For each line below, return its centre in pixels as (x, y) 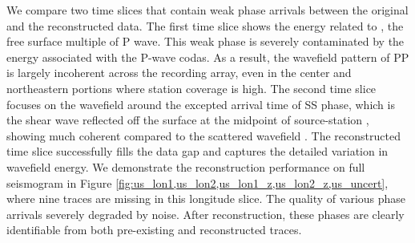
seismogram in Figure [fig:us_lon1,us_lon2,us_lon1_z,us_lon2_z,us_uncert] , (197, 182)
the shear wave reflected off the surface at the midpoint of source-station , (188, 120)
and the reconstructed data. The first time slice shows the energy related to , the (205, 25)
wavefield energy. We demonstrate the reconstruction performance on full (186, 166)
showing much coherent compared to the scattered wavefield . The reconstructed (203, 135)
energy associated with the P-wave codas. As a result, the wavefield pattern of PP (208, 57)
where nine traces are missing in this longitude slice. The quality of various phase (206, 198)
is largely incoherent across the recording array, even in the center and (179, 73)
